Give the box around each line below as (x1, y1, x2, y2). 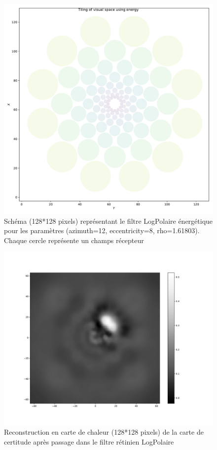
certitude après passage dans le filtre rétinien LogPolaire (4, 437, 174, 447)
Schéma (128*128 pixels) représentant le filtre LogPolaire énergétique (4, 215, 213, 226)
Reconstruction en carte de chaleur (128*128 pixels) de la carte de (4, 427, 204, 437)
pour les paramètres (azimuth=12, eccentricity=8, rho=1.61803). (4, 225, 200, 236)
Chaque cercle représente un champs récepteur (4, 235, 144, 245)
